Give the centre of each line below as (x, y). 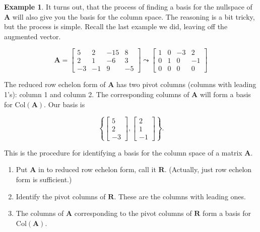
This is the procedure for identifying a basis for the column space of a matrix (123, 152)
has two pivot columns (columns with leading (186, 84)
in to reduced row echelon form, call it (97, 169)
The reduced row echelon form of (55, 84)
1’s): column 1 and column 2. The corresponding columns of (97, 94)
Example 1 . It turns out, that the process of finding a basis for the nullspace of (128, 7)
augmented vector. (32, 36)
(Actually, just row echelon (210, 169)
